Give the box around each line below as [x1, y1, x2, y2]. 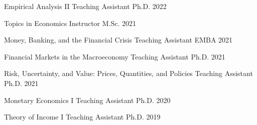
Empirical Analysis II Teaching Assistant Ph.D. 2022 [4, 1, 167, 11]
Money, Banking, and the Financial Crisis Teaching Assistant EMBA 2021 [4, 34, 233, 45]
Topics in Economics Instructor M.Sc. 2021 [4, 17, 137, 28]
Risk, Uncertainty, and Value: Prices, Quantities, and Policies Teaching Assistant [4, 68, 253, 78]
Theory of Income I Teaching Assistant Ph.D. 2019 [4, 111, 161, 122]
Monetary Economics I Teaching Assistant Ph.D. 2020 [4, 94, 171, 105]
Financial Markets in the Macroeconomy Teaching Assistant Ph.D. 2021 [4, 51, 225, 61]
